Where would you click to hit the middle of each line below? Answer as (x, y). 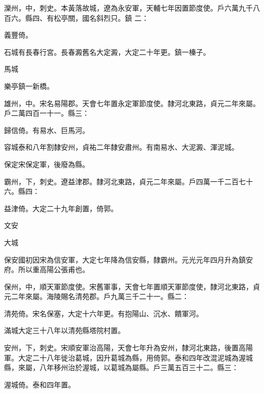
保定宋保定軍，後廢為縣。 (47, 164)
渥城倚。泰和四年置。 (40, 384)
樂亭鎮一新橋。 (29, 86)
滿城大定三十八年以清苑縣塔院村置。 (64, 330)
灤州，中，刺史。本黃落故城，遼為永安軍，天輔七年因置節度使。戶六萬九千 (128, 8)
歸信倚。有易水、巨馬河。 (47, 130)
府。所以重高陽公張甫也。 (47, 269)
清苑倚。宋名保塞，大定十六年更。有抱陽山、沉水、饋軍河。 (104, 313)
